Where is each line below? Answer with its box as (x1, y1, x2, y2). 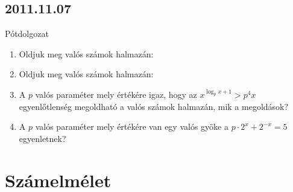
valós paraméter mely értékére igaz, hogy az (35, 88, 197, 100)
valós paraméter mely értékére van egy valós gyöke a (35, 120, 228, 133)
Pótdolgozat (5, 27, 49, 40)
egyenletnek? (19, 132, 66, 144)
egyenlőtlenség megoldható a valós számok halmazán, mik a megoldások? (19, 100, 289, 112)
